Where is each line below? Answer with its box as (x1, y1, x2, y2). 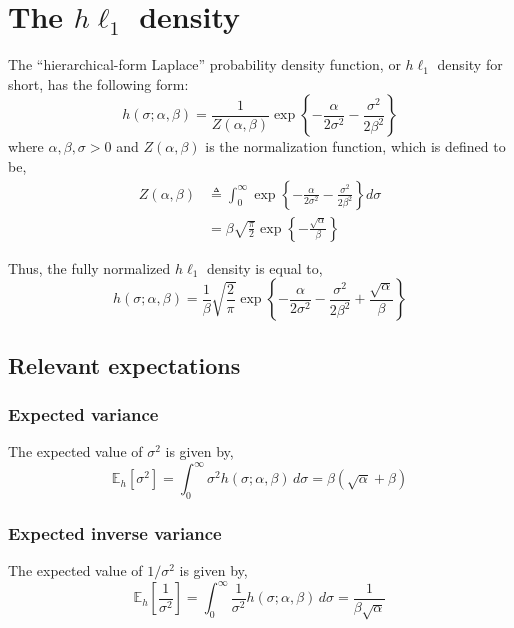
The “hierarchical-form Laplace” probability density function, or (8, 54, 401, 75)
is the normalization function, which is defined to (205, 136, 506, 157)
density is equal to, (206, 257, 323, 278)
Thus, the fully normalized (8, 257, 171, 278)
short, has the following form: (8, 73, 189, 94)
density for (437, 54, 503, 75)
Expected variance (8, 401, 159, 426)
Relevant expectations (8, 349, 241, 380)
